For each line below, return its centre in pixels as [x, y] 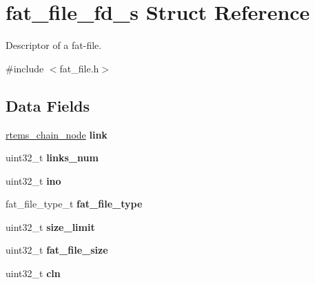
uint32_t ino [33, 180]
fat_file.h [79, 68]
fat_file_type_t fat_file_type [74, 204]
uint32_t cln [33, 273]
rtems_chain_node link [57, 134]
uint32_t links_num [52, 158]
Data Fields [48, 105]
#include [25, 68]
